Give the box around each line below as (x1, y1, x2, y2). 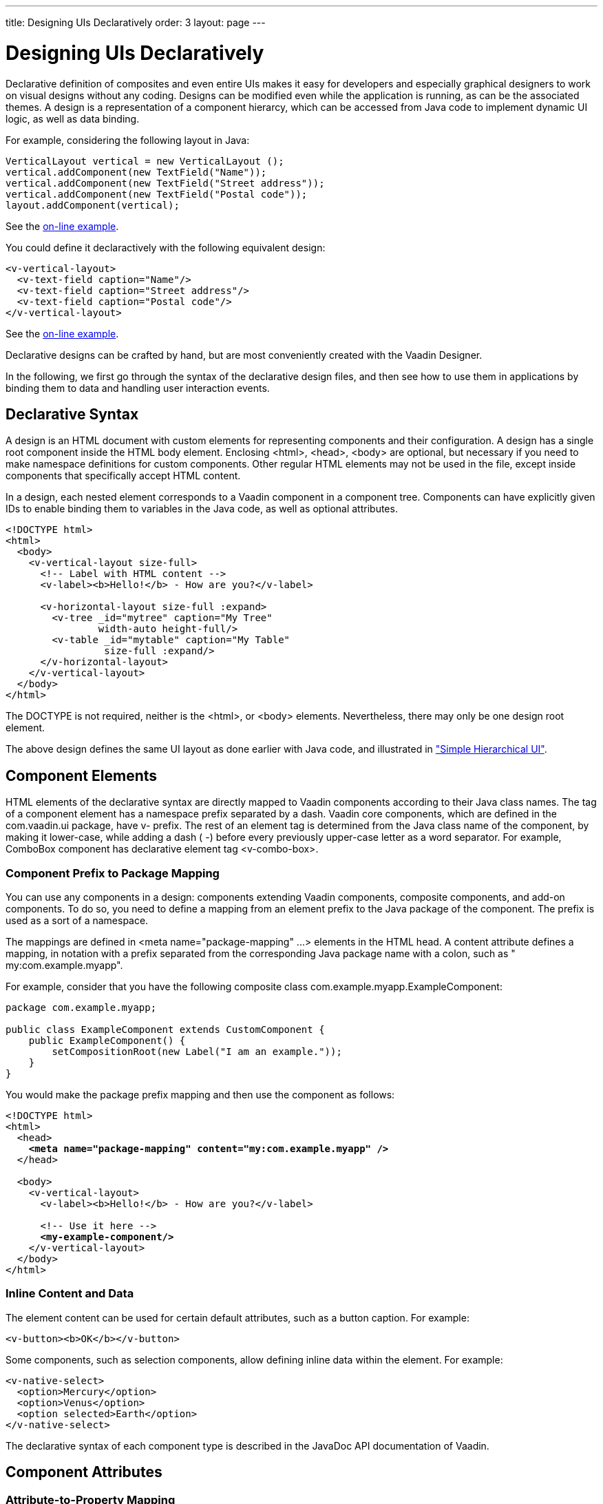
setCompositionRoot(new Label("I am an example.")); (52, 1045, 342, 1057)
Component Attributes (6, 1463, 162, 1481)
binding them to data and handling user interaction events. (6, 382, 270, 394)
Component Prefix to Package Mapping (6, 866, 220, 880)
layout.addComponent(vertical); (6, 199, 180, 211)
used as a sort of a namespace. (6, 914, 149, 926)
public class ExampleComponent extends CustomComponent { (6, 1023, 325, 1035)
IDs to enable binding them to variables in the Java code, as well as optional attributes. (6, 503, 398, 515)
